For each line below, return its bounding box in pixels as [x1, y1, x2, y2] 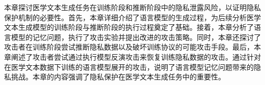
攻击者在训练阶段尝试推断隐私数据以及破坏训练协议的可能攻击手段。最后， [4, 41, 254, 52]
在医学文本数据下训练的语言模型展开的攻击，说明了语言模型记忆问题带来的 [4, 61, 254, 72]
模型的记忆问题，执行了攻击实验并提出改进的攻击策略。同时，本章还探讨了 [11, 31, 261, 42]
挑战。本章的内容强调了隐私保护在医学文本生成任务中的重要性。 [11, 71, 225, 82]
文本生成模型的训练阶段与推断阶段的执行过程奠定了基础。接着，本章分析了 [4, 22, 254, 32]
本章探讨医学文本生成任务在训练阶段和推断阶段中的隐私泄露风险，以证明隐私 [4, 2, 261, 12]
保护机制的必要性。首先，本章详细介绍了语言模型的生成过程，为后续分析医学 [4, 12, 261, 22]
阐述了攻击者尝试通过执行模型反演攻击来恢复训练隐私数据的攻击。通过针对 [11, 51, 261, 62]
